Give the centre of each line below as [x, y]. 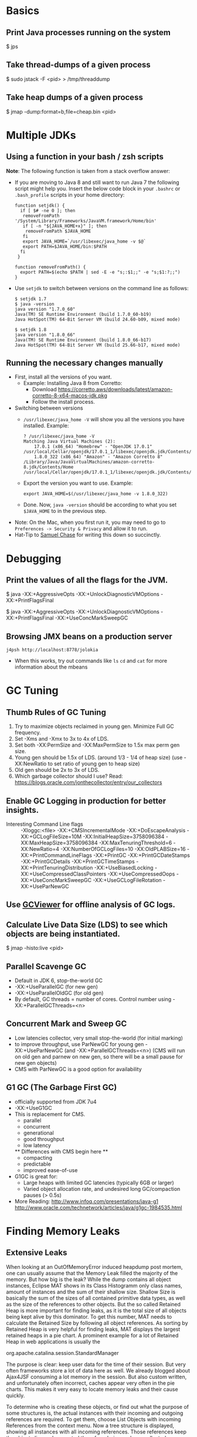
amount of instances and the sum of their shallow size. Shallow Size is [91, 1292]
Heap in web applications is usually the [53, 1341]
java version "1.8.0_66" [45, 335]
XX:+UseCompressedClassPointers [64, 874]
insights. [23, 810]
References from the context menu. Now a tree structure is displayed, [90, 1425]
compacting [38, 1157]
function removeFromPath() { [50, 267]
